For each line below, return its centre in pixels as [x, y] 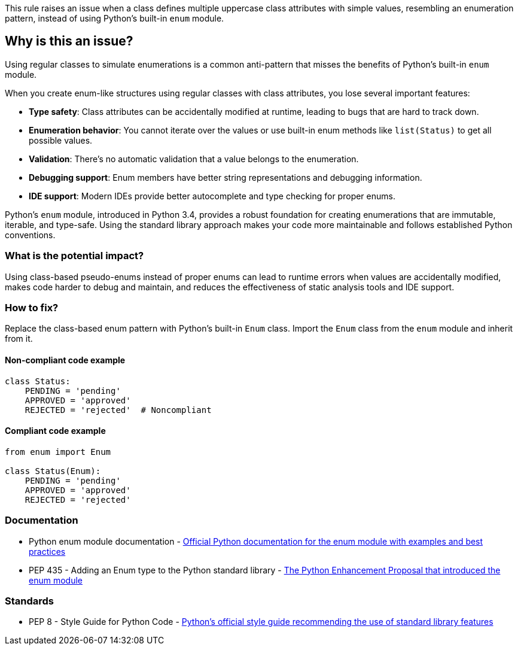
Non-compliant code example [65, 360]
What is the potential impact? [74, 256]
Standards [30, 601]
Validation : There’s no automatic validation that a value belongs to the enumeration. [194, 159]
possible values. [61, 140]
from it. [19, 339]
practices [47, 551]
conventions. [30, 235]
